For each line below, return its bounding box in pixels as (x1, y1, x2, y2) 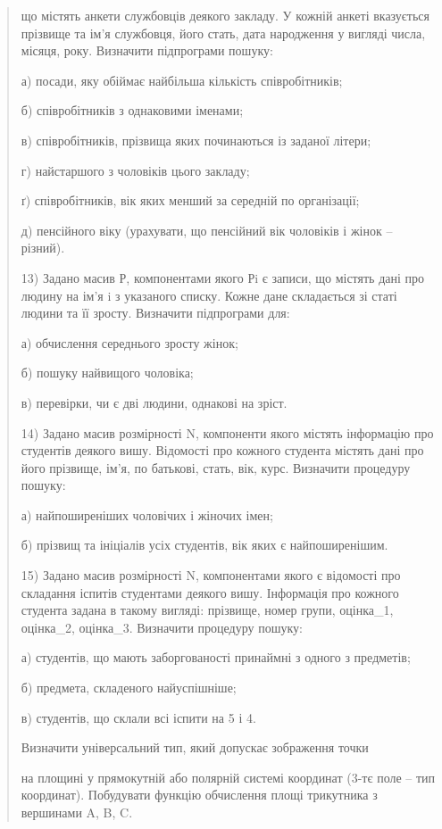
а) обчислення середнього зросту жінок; (21, 333, 238, 352)
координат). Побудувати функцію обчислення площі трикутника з (21, 785, 378, 804)
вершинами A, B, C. (21, 803, 133, 821)
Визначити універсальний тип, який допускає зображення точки (21, 738, 369, 757)
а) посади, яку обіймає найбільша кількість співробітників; (21, 70, 343, 89)
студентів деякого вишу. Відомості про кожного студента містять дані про (21, 441, 424, 460)
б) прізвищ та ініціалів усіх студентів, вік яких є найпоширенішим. (21, 535, 388, 554)
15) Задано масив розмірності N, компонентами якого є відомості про (21, 566, 401, 584)
